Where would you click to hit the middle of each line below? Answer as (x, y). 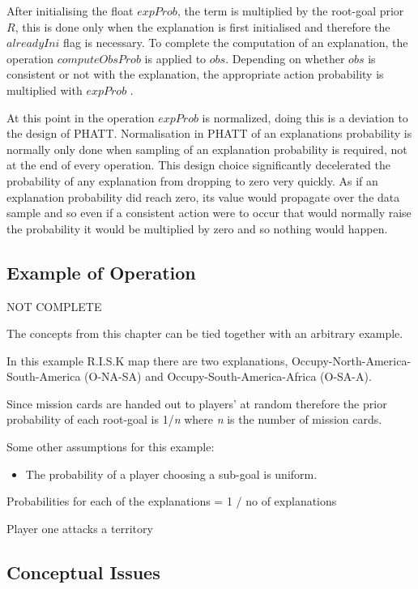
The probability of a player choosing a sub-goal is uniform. (171, 474)
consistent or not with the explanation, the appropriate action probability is (195, 74)
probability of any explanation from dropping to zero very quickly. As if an (192, 180)
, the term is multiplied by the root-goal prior (290, 11)
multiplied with (45, 90)
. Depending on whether (285, 58)
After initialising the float (70, 11)
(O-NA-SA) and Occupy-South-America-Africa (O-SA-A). (228, 376)
